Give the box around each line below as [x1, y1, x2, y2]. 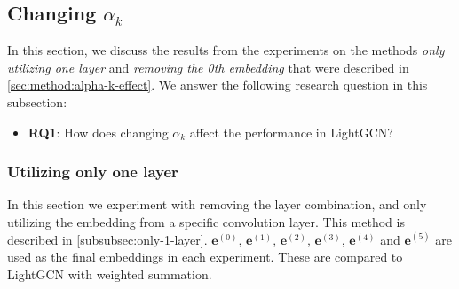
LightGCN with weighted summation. [7, 264, 212, 283]
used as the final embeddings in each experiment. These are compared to [7, 247, 403, 266]
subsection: [7, 92, 67, 111]
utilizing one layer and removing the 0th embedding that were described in [7, 58, 409, 76]
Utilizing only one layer [7, 160, 178, 183]
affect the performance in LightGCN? [189, 122, 393, 141]
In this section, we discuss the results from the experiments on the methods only [7, 41, 445, 59]
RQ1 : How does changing [28, 122, 169, 141]
